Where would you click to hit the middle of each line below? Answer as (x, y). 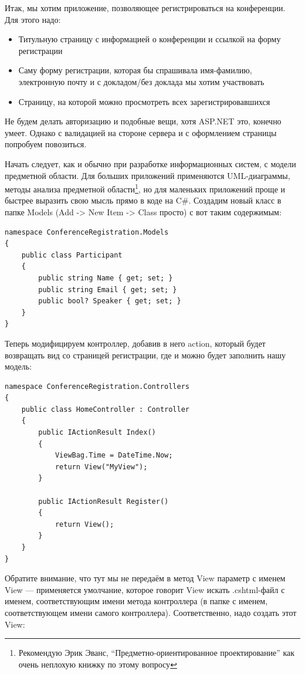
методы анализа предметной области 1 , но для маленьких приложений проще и (145, 188)
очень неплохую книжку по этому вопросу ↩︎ (98, 664)
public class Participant (72, 255)
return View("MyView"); (101, 467)
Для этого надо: (33, 19)
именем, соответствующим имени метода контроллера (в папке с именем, (136, 601)
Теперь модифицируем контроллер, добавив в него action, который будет (135, 343)
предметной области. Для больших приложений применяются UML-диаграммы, (148, 175)
